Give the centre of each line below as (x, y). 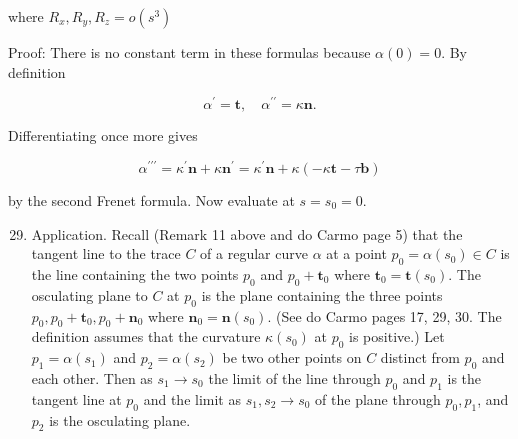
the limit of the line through (294, 377)
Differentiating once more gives (103, 135)
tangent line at (76, 398)
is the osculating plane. (120, 419)
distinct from (420, 357)
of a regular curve (254, 253)
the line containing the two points (135, 273)
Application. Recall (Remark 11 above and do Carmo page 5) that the (247, 233)
